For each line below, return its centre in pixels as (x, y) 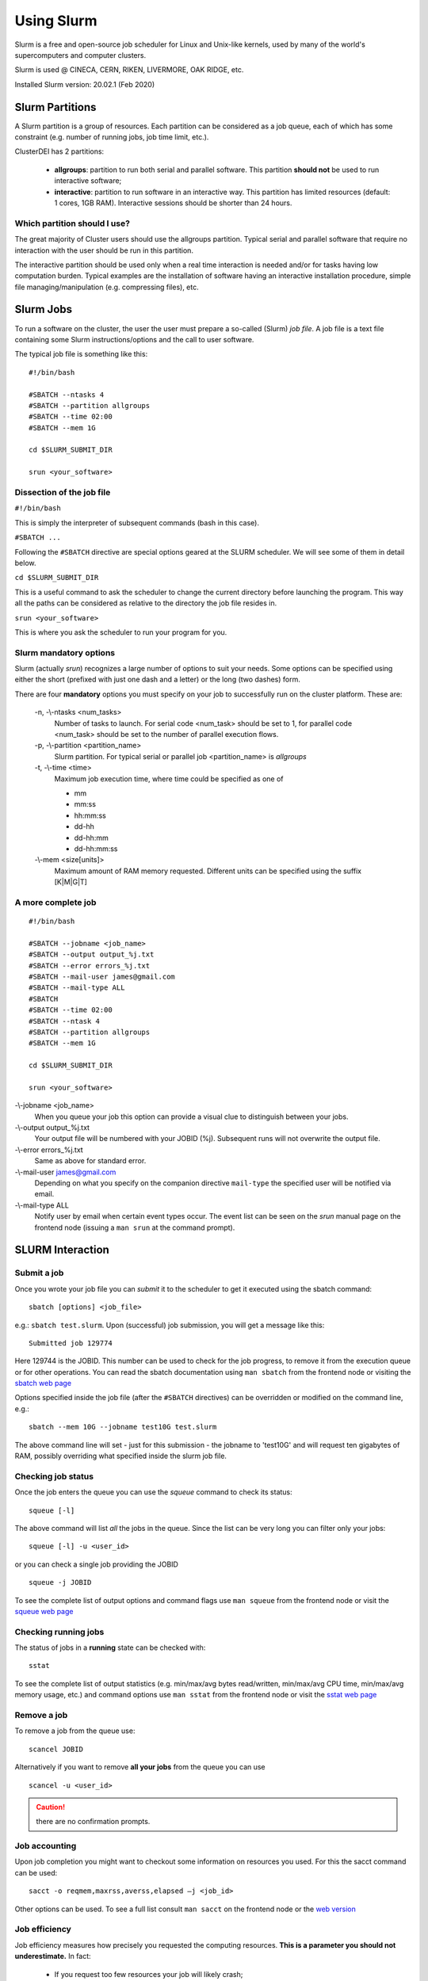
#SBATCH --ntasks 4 (67, 395)
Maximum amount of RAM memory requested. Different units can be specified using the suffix (208, 871)
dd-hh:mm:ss (96, 849)
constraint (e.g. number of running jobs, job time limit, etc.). (112, 137)
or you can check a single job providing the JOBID (96, 1564)
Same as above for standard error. (90, 1161)
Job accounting (46, 1846)
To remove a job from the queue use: (75, 1731)
